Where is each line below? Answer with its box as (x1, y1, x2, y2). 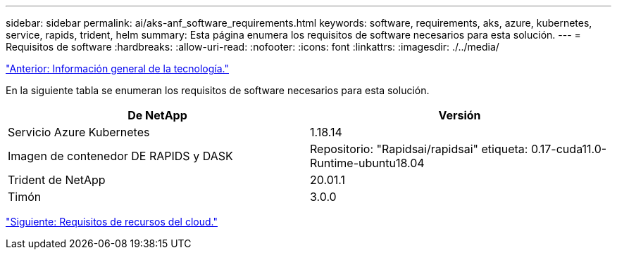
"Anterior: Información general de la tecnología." (6, 63, 229, 74)
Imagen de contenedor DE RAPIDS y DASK (8, 149, 233, 163)
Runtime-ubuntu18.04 (310, 156, 425, 170)
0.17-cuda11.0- (530, 142, 607, 156)
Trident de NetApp (8, 173, 106, 187)
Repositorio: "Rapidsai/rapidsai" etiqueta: (310, 142, 528, 156)
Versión (438, 108, 481, 122)
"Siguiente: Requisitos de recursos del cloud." (6, 216, 218, 228)
